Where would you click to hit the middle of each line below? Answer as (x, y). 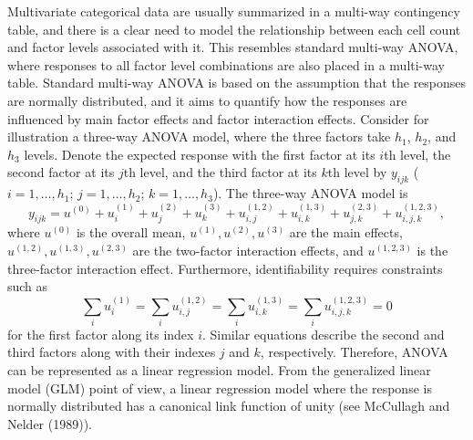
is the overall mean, (131, 232)
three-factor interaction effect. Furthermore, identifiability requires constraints (225, 268)
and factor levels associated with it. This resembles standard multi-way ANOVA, (233, 47)
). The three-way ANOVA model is (310, 193)
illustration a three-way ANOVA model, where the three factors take (199, 136)
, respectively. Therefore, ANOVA (354, 352)
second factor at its (61, 172)
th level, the (417, 154)
